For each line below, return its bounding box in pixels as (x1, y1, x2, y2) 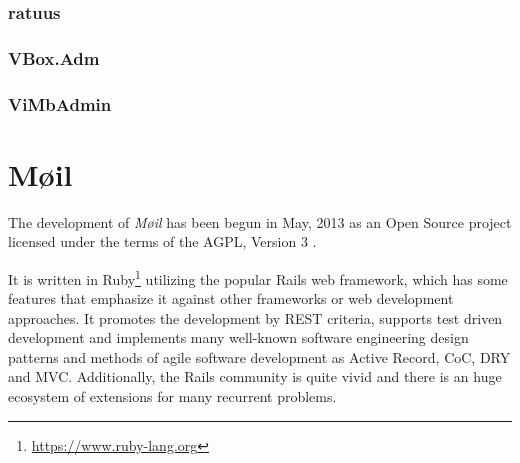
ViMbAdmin (8, 91, 112, 116)
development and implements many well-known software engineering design (8, 327, 469, 348)
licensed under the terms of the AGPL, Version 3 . (8, 231, 317, 252)
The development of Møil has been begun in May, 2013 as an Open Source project (8, 211, 512, 232)
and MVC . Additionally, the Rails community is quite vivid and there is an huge (8, 366, 502, 387)
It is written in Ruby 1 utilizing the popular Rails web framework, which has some (8, 265, 508, 289)
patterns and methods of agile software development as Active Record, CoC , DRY (8, 346, 511, 367)
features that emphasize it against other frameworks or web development (8, 288, 454, 309)
